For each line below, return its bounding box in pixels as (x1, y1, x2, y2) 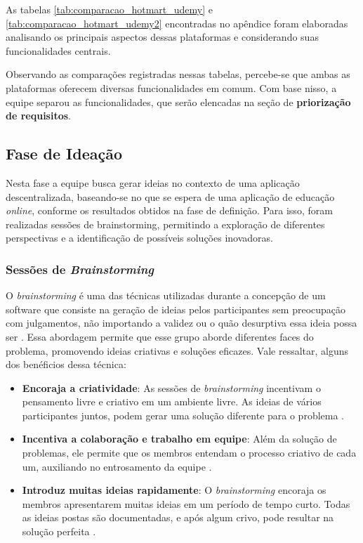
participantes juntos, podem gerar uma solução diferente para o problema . (22, 407, 345, 422)
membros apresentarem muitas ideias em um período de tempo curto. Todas (22, 496, 350, 511)
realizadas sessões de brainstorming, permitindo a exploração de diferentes (6, 216, 325, 231)
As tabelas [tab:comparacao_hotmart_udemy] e (6, 2, 213, 16)
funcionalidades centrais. (6, 43, 111, 58)
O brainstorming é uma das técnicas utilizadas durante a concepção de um (6, 288, 326, 303)
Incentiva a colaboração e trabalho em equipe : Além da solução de (22, 431, 337, 446)
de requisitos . (6, 108, 72, 123)
